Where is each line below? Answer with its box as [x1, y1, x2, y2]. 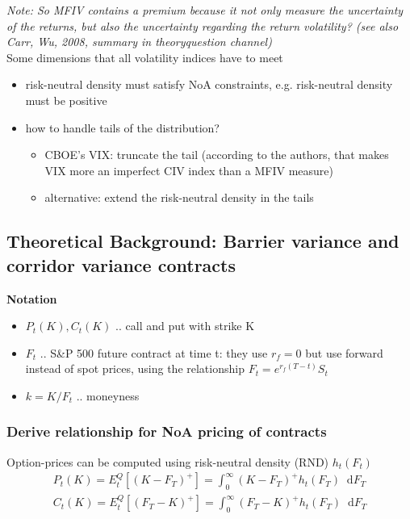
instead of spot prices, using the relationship [25, 360, 245, 377]
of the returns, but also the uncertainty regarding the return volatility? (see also [6, 17, 399, 34]
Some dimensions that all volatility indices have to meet [6, 48, 283, 65]
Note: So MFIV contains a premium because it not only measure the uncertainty [6, 2, 404, 18]
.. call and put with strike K [115, 317, 255, 334]
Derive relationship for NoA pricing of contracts [6, 421, 327, 442]
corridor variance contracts [6, 252, 236, 277]
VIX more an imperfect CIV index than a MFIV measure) [44, 161, 333, 178]
